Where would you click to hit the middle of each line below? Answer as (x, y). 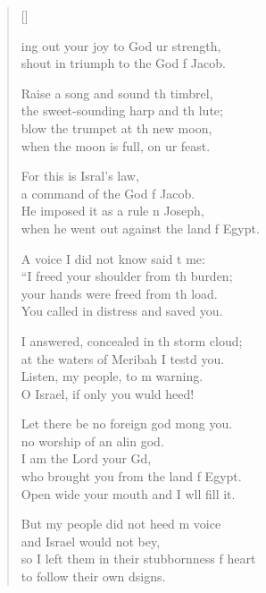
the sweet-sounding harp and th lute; (122, 110)
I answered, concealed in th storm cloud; (132, 340)
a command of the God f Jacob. (108, 193)
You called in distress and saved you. (122, 311)
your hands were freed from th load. (119, 293)
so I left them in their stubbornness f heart (138, 559)
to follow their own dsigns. (93, 576)
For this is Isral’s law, (80, 176)
